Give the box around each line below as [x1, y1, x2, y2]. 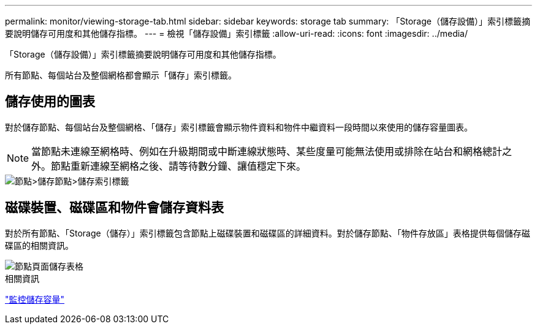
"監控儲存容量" [5, 293, 65, 304]
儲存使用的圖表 [5, 94, 95, 110]
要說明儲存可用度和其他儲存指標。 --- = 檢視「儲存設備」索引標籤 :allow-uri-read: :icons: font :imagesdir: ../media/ [5, 28, 468, 39]
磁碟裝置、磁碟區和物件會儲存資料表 [5, 200, 224, 216]
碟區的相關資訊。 [5, 240, 74, 251]
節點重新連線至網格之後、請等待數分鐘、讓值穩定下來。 [51, 159, 307, 172]
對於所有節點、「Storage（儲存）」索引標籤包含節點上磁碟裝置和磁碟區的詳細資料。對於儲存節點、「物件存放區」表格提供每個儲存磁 [5, 227, 530, 238]
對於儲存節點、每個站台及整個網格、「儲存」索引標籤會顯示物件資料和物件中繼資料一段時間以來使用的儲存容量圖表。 [5, 121, 473, 132]
